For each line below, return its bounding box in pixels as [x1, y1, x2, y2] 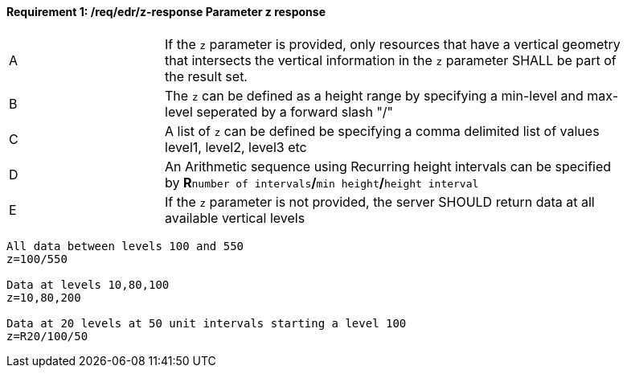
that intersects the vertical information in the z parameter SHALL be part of [165, 51, 617, 68]
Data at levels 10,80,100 [6, 277, 170, 291]
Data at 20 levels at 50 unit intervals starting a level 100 [6, 316, 407, 330]
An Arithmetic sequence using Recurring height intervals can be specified [165, 158, 612, 175]
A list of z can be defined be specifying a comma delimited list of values [165, 122, 600, 139]
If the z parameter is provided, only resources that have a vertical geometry [165, 35, 621, 52]
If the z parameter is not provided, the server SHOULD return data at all [165, 193, 595, 210]
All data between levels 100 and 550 [6, 239, 244, 253]
